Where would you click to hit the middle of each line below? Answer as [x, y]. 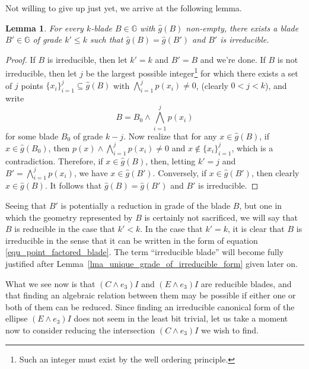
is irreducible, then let [87, 59]
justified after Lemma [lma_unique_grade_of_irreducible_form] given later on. [152, 263]
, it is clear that [256, 229]
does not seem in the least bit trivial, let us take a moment [181, 318]
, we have [91, 172]
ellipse [17, 318]
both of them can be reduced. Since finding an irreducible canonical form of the [150, 306]
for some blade [32, 136]
